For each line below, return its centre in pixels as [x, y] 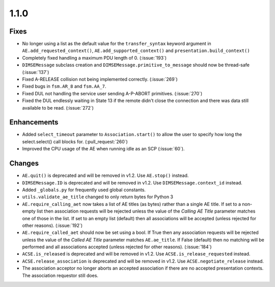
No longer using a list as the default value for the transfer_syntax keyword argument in [117, 44]
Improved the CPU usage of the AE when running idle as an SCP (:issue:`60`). [103, 149]
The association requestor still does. [60, 275]
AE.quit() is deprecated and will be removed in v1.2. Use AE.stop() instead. [105, 175]
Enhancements [34, 122]
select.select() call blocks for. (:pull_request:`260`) [75, 141]
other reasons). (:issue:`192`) [52, 225]
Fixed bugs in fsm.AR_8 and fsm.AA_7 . [64, 86]
